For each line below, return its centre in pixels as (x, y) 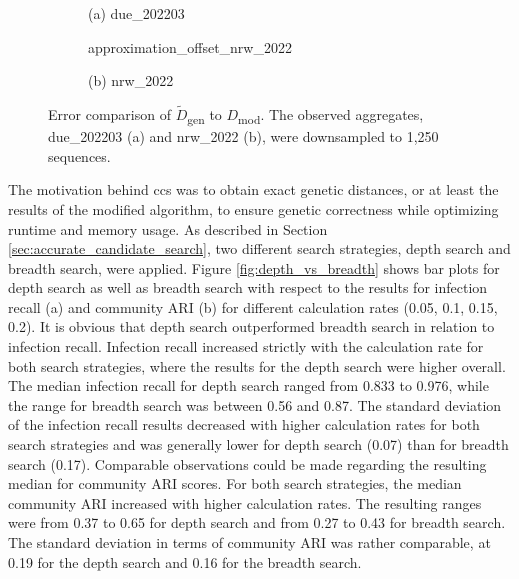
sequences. (79, 155)
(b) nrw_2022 (131, 80)
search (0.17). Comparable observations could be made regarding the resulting (247, 463)
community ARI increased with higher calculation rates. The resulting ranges (245, 502)
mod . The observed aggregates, (331, 115)
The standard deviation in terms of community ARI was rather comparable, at (249, 542)
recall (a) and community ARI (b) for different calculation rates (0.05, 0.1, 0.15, (253, 306)
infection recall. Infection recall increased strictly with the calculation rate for (246, 346)
